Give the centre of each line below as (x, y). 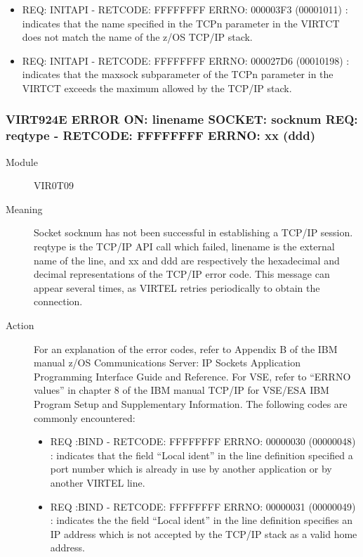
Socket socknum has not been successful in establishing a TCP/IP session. (193, 232)
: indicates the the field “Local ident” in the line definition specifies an (201, 520)
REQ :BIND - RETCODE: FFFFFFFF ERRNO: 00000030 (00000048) (203, 441)
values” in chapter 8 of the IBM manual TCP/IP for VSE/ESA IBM (181, 390)
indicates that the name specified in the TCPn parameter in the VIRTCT (181, 23)
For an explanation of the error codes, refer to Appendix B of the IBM (186, 348)
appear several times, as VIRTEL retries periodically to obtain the (177, 287)
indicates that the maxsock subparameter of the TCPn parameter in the (178, 74)
